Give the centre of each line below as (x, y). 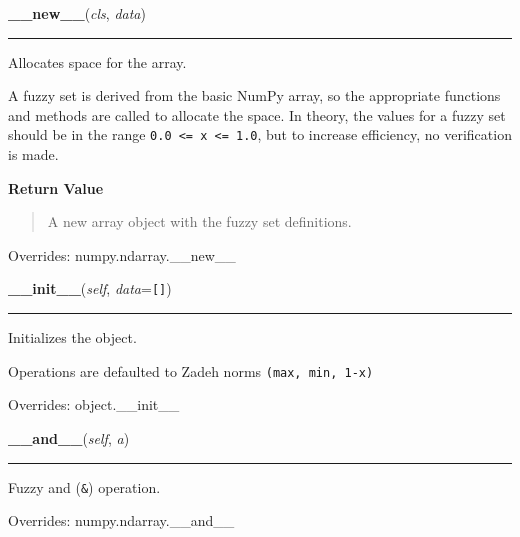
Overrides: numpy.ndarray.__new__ (122, 254)
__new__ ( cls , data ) (77, 13)
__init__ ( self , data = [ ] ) (90, 288)
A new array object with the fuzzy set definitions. (199, 221)
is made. (33, 154)
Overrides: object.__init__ (94, 404)
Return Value (56, 187)
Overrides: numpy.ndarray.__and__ (121, 520)
